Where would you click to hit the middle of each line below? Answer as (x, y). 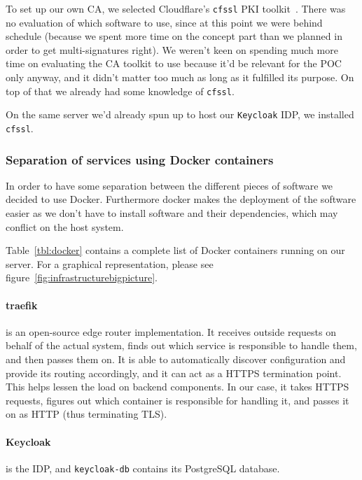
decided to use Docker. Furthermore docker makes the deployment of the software (181, 199)
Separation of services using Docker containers (140, 159)
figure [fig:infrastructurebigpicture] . (82, 277)
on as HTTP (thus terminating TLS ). (86, 414)
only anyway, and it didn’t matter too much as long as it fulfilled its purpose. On (180, 77)
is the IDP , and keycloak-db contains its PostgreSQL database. (143, 468)
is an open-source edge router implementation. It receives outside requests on (171, 331)
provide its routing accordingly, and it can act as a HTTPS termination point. (174, 373)
